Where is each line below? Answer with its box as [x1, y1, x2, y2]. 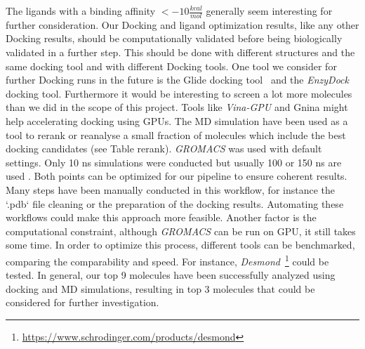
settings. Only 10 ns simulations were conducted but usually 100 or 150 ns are [6, 154, 342, 169]
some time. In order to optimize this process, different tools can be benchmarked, [6, 237, 355, 252]
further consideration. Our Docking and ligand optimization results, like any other [6, 17, 359, 32]
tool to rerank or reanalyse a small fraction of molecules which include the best [6, 127, 346, 142]
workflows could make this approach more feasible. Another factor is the [6, 210, 317, 225]
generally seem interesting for [206, 4, 333, 18]
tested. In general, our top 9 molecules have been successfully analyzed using [6, 268, 336, 282]
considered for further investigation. [6, 295, 159, 310]
